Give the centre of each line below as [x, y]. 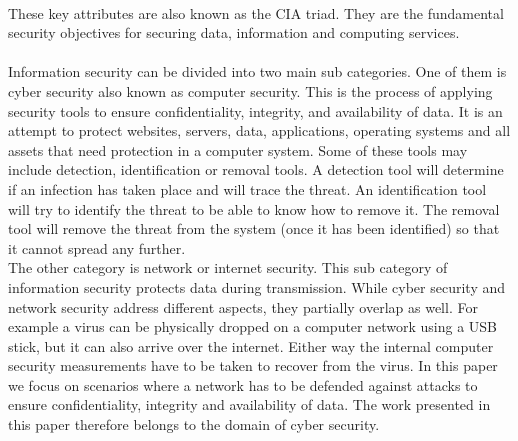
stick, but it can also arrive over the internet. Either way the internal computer [251, 345]
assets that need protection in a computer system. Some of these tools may [238, 149]
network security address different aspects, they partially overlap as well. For [243, 306]
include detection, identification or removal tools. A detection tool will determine [256, 169]
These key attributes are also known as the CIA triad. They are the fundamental [256, 12]
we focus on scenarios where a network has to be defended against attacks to [243, 384]
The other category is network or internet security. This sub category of [228, 267]
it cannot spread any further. [97, 247]
